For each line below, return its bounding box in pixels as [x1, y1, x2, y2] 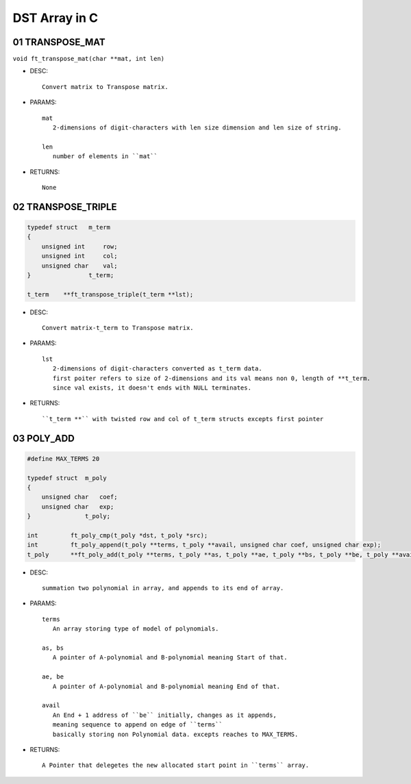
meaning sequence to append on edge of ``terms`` [52, 721, 223, 729]
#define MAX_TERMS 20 [27, 455, 100, 462]
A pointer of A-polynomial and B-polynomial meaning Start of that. [52, 654, 288, 661]
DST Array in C [12, 10, 99, 25]
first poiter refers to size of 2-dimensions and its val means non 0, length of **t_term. [52, 374, 371, 382]
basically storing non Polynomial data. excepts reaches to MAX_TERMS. [52, 730, 299, 738]
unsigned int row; [41, 242, 118, 250]
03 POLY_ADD [12, 432, 75, 444]
